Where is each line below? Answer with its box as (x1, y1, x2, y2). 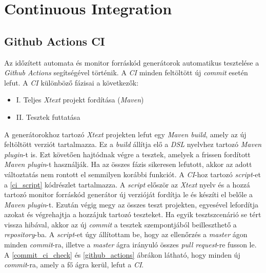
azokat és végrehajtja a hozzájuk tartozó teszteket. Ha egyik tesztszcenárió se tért (4, 209, 261, 220)
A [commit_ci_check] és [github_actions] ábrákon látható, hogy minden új (4, 249, 240, 260)
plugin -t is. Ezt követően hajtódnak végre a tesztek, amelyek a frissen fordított (4, 149, 251, 159)
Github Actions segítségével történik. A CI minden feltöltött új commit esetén (4, 67, 248, 78)
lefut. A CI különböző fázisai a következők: (4, 77, 139, 88)
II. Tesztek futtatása (16, 111, 80, 122)
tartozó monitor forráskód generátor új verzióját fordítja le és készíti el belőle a (4, 189, 253, 200)
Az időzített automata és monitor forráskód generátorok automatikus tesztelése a (4, 57, 259, 68)
